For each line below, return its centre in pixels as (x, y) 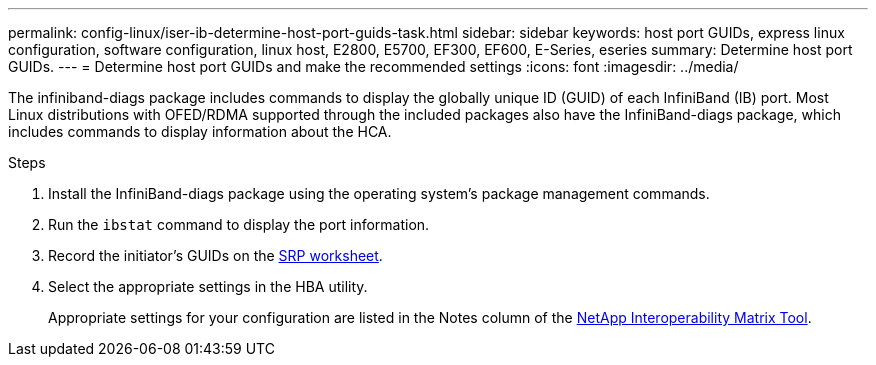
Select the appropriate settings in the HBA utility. (208, 286)
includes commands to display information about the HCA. (200, 131)
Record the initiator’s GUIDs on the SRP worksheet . (215, 255)
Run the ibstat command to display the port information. (239, 224)
